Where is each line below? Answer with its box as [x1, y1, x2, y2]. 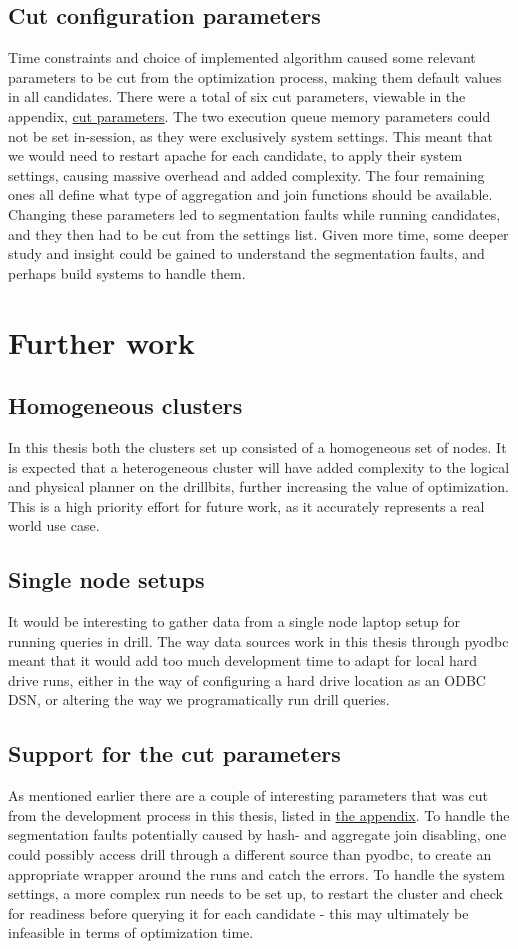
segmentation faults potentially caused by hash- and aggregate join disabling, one [8, 824, 507, 845]
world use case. [8, 515, 100, 536]
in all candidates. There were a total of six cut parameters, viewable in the [8, 86, 466, 107]
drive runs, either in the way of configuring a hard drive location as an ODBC [8, 669, 486, 690]
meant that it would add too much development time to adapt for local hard [8, 650, 478, 671]
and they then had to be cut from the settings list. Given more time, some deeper [8, 223, 509, 244]
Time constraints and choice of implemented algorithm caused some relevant [8, 47, 476, 68]
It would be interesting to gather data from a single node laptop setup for [8, 611, 460, 632]
